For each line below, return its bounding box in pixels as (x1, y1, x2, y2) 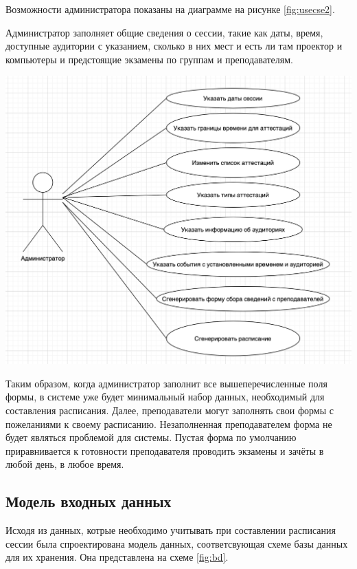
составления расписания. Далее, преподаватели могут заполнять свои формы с (5, 403, 334, 417)
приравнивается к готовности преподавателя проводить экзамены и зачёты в (5, 443, 324, 458)
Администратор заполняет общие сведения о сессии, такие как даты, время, (5, 25, 323, 39)
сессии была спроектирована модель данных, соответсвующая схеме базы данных (5, 536, 348, 550)
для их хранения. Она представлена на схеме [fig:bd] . (5, 550, 229, 564)
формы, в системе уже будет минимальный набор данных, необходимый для (5, 389, 325, 404)
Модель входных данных (5, 491, 172, 512)
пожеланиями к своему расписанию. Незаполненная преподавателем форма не (5, 416, 332, 431)
